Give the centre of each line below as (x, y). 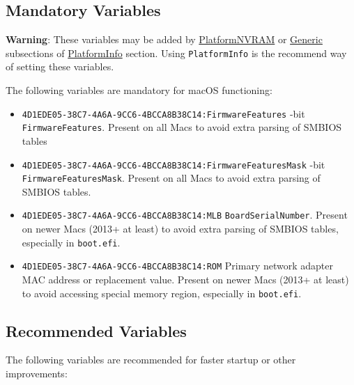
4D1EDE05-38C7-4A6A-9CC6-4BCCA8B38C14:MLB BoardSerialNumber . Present (185, 215)
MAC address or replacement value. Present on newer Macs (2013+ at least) (185, 280)
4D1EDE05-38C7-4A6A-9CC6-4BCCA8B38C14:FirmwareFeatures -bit (163, 113)
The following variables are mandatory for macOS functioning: (139, 90)
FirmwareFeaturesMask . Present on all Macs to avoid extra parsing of (171, 178)
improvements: (37, 374)
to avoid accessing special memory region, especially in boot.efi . (162, 293)
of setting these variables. (60, 66)
